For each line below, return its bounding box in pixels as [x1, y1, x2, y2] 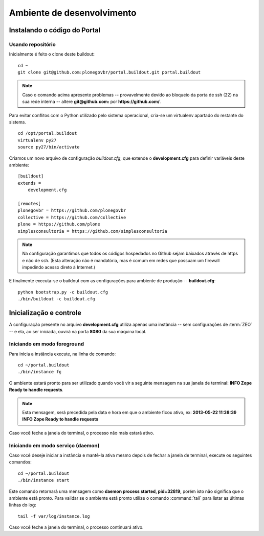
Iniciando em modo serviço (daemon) [9, 442, 100, 449]
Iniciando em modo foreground [9, 341, 84, 347]
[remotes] [18, 201, 41, 206]
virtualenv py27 [18, 137, 57, 143]
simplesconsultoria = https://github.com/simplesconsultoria [18, 228, 167, 234]
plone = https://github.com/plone [18, 221, 100, 227]
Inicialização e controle [9, 309, 82, 317]
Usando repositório [9, 41, 56, 48]
